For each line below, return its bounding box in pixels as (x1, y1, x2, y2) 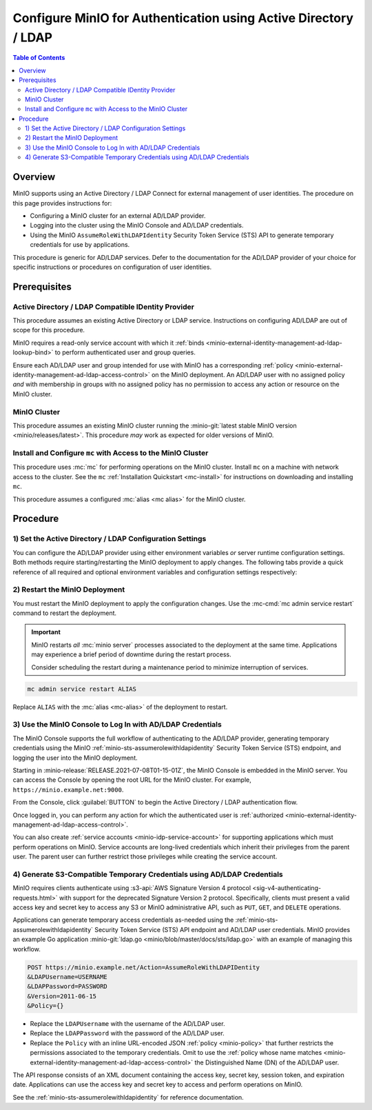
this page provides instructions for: (12, 199, 112, 207)
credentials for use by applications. (30, 241, 130, 249)
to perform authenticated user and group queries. (54, 348, 196, 356)
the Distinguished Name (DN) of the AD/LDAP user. (194, 1058, 340, 1067)
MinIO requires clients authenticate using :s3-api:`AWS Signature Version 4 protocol (12, 884, 251, 892)
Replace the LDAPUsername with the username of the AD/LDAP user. (30, 1020, 225, 1028)
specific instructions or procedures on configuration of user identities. (12, 263, 212, 271)
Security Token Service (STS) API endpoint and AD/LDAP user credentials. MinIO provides (94, 925, 351, 934)
